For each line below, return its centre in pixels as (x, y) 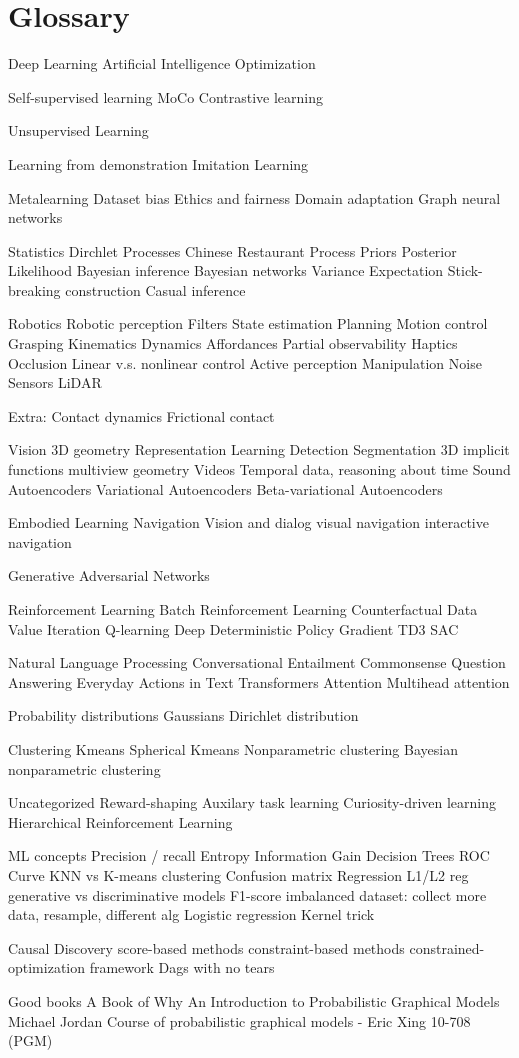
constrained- (447, 947)
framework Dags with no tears (182, 967)
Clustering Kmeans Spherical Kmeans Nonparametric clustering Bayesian (233, 748)
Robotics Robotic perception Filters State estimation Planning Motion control (248, 323)
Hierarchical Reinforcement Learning (120, 821)
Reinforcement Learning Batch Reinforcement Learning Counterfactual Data (243, 609)
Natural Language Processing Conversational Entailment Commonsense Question (257, 662)
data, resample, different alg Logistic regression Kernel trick (191, 914)
